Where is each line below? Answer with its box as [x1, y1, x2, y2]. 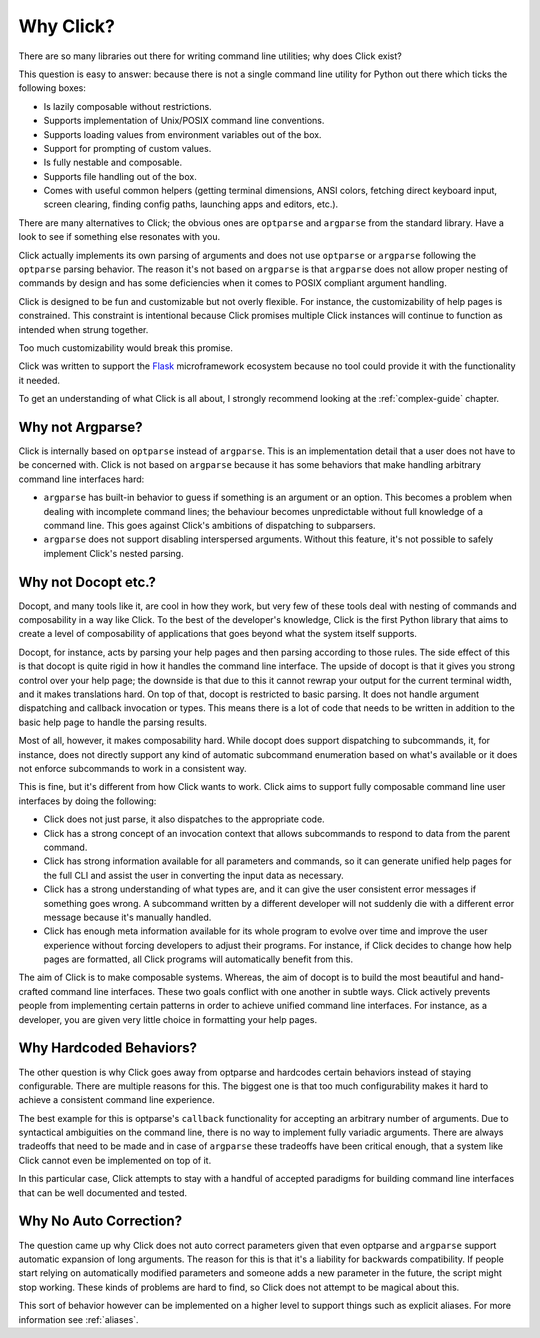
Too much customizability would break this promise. [18, 341, 234, 354]
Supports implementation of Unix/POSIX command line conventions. [43, 115, 325, 127]
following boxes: [18, 82, 87, 94]
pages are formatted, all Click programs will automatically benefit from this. [43, 953, 354, 965]
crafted [18, 985, 49, 997]
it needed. [18, 374, 60, 386]
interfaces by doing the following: [18, 795, 157, 807]
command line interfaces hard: [18, 473, 145, 485]
